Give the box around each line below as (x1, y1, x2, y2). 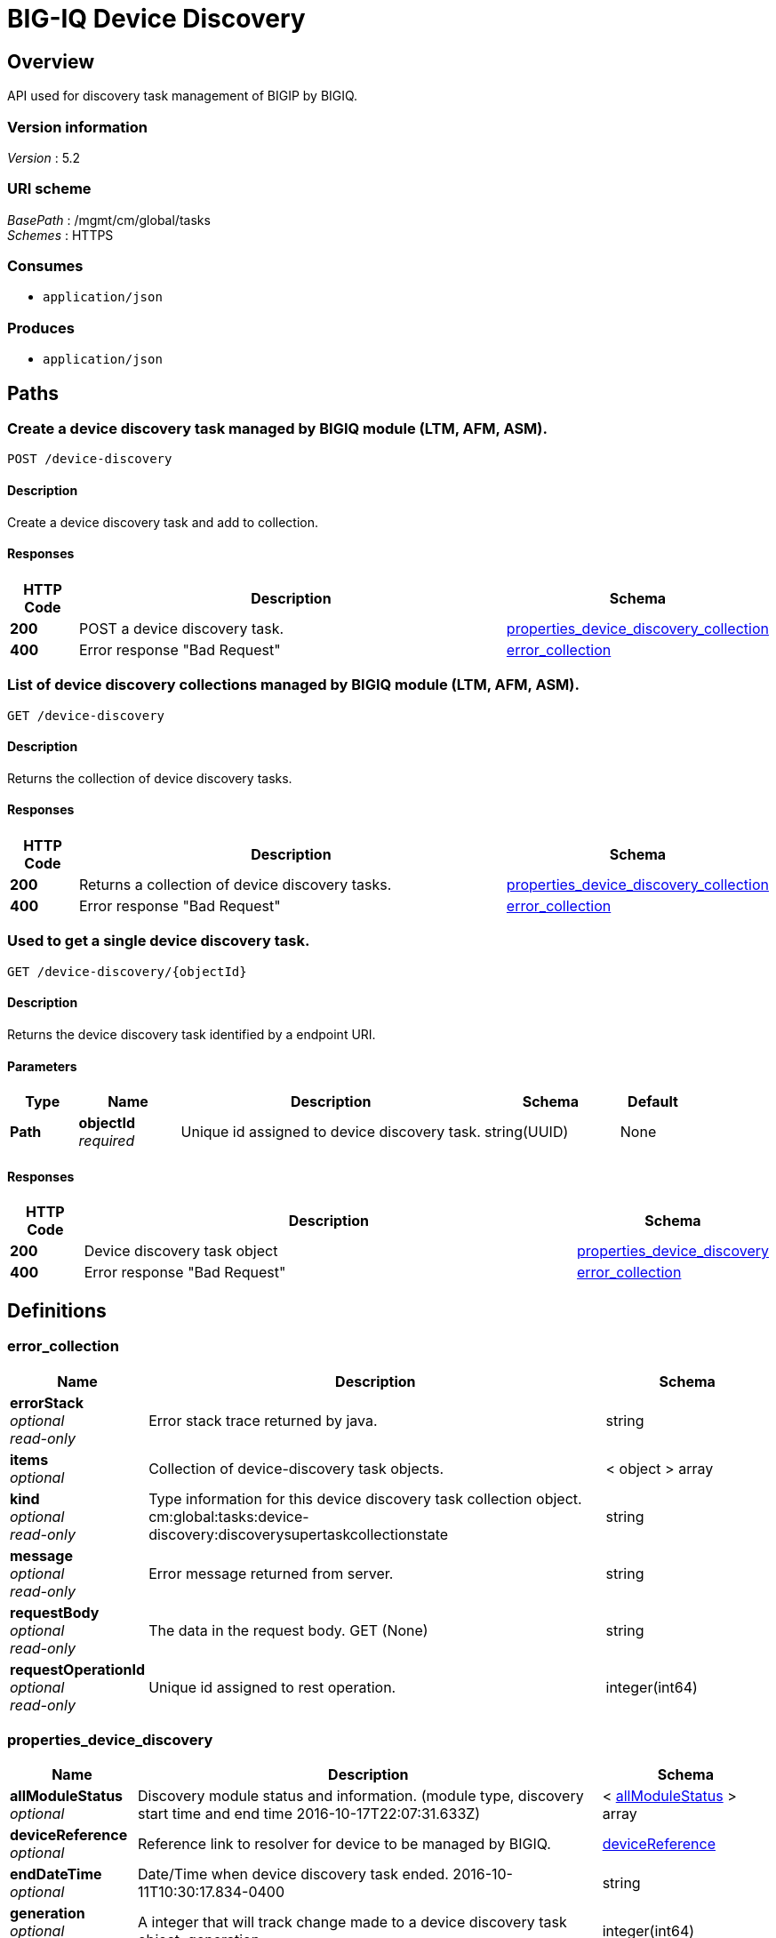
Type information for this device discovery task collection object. (148, 1489, 582, 1508)
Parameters (7, 1058, 77, 1074)
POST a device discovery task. (78, 619, 284, 637)
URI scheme (7, 180, 92, 198)
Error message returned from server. (148, 1564, 394, 1582)
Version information (7, 117, 148, 136)
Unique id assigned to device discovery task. (180, 1123, 481, 1141)
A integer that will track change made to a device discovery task (137, 1913, 567, 1932)
